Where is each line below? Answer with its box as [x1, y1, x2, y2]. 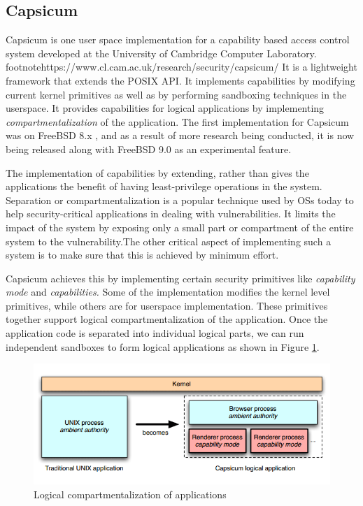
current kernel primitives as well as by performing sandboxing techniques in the [6, 87, 347, 101]
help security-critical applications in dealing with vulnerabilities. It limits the [6, 206, 336, 221]
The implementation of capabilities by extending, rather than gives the [6, 165, 309, 180]
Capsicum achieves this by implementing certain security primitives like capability [6, 270, 355, 285]
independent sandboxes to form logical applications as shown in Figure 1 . [6, 339, 320, 354]
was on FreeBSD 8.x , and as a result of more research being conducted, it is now [6, 128, 355, 143]
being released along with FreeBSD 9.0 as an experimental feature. [6, 141, 292, 156]
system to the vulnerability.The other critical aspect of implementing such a [6, 233, 332, 248]
